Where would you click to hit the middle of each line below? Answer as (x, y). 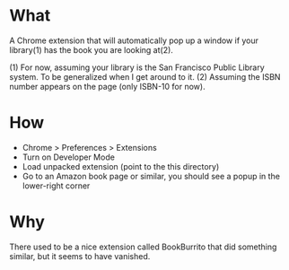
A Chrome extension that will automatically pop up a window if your (134, 40)
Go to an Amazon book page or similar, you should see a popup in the (151, 176)
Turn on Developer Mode (68, 157)
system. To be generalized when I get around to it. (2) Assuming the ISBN (145, 76)
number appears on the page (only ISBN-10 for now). (107, 86)
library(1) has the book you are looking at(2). (91, 49)
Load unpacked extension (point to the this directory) (121, 166)
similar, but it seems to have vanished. (80, 256)
